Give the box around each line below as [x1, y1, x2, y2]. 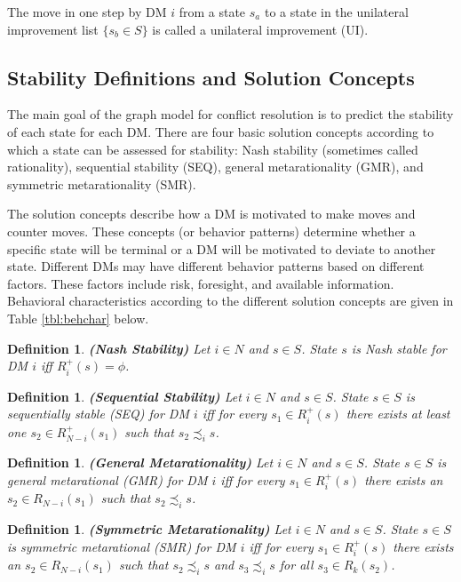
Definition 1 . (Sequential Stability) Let [7, 387, 242, 405]
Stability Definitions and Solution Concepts [7, 63, 415, 91]
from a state [179, 3, 246, 20]
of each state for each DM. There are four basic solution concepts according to [7, 122, 434, 140]
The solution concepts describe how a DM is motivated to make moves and [7, 204, 416, 223]
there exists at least [346, 404, 450, 423]
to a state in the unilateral [264, 3, 409, 20]
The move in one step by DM [7, 3, 167, 20]
